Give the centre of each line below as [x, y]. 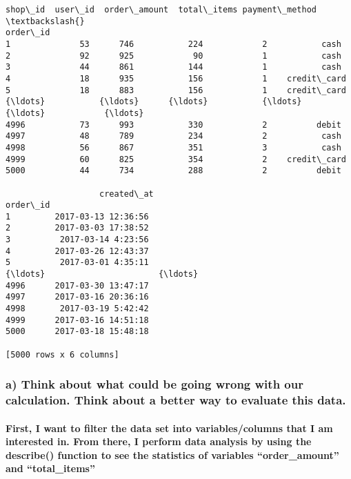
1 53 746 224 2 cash [173, 44]
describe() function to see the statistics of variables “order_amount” [172, 454]
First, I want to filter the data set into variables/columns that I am [169, 428]
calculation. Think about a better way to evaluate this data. [176, 400]
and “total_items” [50, 468]
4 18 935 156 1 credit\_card [176, 78]
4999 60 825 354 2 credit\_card [176, 159]
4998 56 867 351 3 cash [173, 147]
